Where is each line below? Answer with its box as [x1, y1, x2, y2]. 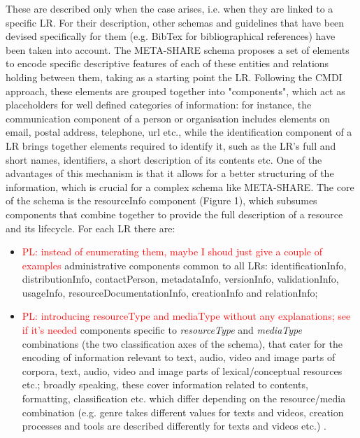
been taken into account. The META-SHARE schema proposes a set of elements [6, 42, 350, 57]
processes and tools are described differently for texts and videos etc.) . [22, 418, 326, 433]
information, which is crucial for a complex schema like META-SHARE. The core [6, 179, 354, 194]
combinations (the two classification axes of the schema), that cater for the [22, 336, 343, 351]
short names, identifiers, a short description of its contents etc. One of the [6, 152, 322, 167]
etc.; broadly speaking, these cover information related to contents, [22, 377, 308, 392]
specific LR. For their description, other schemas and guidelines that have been [6, 15, 345, 29]
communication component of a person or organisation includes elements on [6, 111, 330, 125]
